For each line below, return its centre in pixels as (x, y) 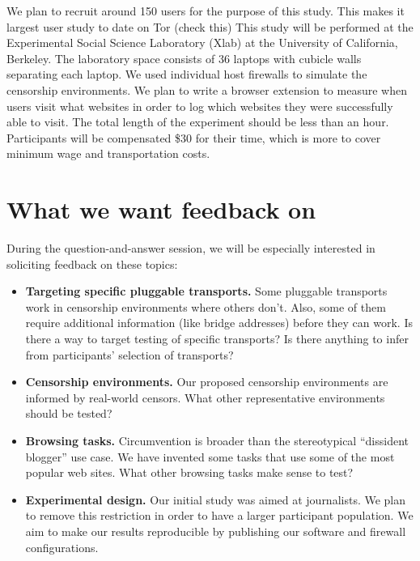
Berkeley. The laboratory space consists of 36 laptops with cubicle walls (184, 58)
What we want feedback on (161, 209)
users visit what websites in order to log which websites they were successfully (200, 106)
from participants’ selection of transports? (129, 354)
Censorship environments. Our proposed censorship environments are (207, 382)
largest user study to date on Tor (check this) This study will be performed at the (210, 26)
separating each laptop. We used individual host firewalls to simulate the (187, 74)
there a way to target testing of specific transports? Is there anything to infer (217, 339)
